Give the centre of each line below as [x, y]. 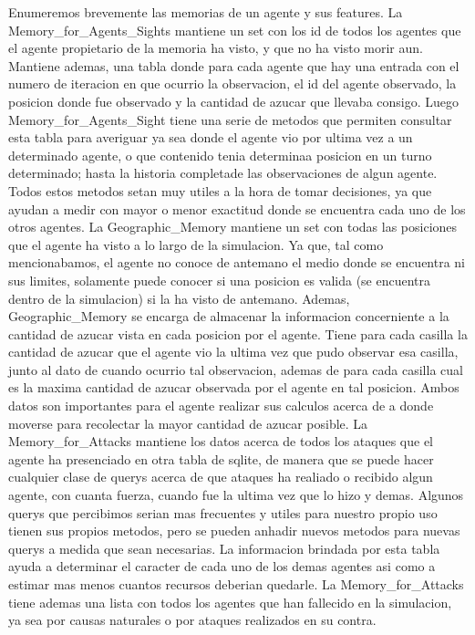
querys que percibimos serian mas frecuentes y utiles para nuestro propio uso [223, 512]
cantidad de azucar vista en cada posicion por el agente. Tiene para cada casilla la [238, 333]
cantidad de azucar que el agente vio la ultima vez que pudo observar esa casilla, [233, 352]
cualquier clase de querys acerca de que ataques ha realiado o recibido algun [221, 477]
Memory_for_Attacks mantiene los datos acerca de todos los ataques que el [221, 441]
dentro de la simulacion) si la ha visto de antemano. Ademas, [179, 298]
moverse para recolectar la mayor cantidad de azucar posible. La [188, 423]
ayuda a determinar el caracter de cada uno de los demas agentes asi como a [222, 566]
